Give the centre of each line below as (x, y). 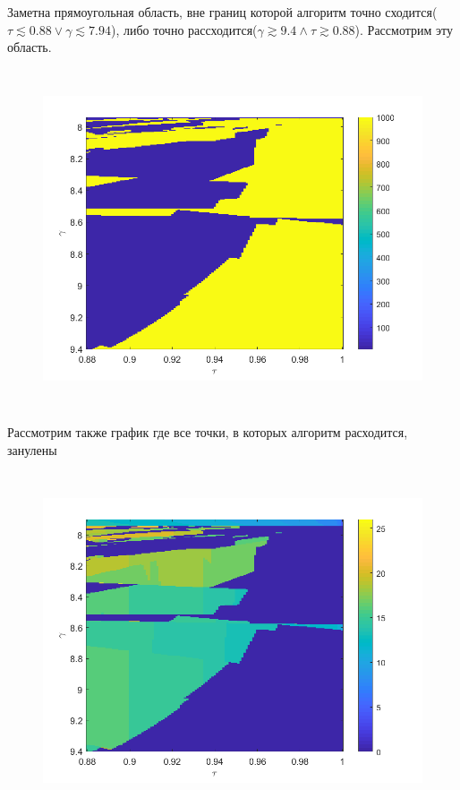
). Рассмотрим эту (404, 29)
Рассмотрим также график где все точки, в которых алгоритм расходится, (208, 432)
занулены (32, 449)
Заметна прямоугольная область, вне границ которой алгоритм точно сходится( (222, 12)
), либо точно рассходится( (184, 29)
